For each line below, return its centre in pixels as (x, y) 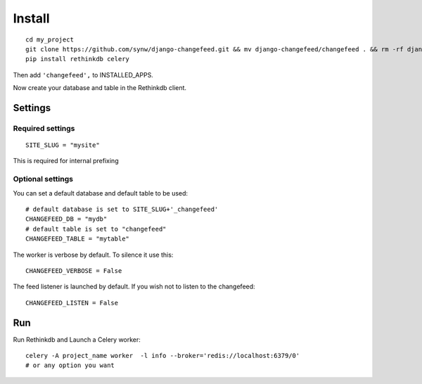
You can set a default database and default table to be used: (101, 193)
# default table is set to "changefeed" (96, 229)
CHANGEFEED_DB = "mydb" (66, 219)
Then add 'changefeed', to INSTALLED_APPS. (83, 75)
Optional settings (43, 179)
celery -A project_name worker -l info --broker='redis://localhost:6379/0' (163, 356)
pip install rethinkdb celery (78, 59)
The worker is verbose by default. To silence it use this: (93, 255)
